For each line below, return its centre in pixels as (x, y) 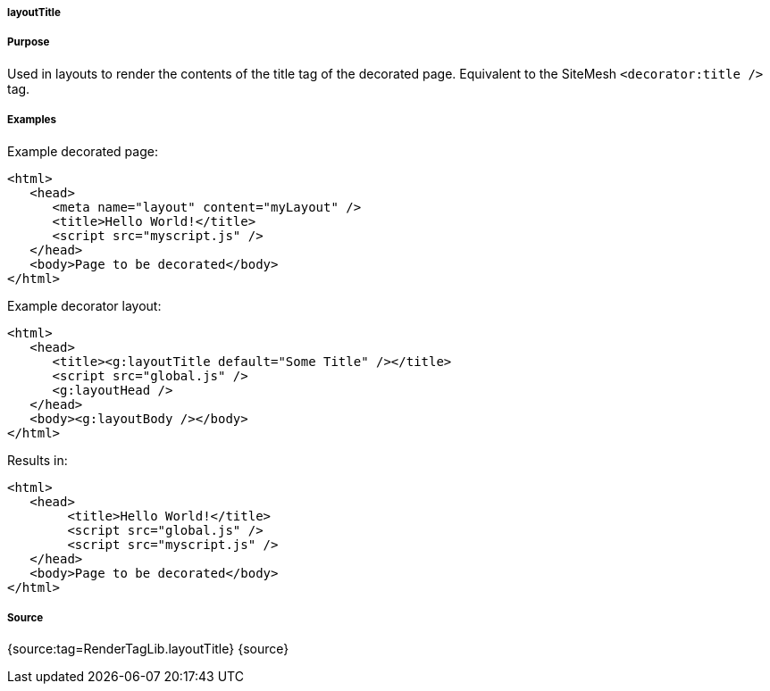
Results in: (38, 460)
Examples (32, 120)
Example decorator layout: (84, 305)
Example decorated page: (83, 151)
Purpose (29, 42)
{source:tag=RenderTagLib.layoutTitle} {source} (148, 649)
